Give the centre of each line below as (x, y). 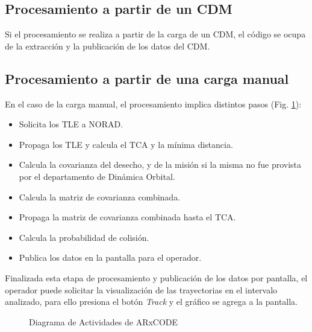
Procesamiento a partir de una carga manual (147, 78)
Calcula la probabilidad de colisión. (84, 237)
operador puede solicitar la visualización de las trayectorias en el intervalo (141, 289)
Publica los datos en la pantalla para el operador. (110, 257)
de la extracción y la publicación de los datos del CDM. (108, 46)
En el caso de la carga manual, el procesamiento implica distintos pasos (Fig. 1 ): (153, 104)
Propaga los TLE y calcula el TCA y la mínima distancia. (126, 144)
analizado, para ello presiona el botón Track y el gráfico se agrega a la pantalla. (151, 302)
